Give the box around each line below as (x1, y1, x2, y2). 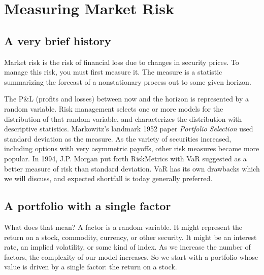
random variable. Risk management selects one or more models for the (4, 103, 223, 114)
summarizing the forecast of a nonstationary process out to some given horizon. (4, 76, 251, 87)
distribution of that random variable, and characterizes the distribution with (4, 113, 242, 124)
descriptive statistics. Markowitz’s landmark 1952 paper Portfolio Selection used (4, 123, 253, 134)
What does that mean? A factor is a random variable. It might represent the (4, 221, 243, 232)
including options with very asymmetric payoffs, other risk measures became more (4, 143, 259, 154)
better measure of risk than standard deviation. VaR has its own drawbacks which (4, 163, 260, 174)
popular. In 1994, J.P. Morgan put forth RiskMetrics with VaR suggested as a (4, 153, 247, 163)
